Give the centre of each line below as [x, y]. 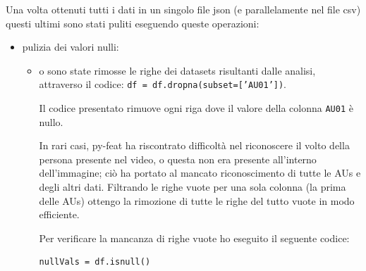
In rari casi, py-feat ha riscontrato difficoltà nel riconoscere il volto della [194, 145]
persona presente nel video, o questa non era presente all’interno [178, 159]
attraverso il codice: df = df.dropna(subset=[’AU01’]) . [163, 84]
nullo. [51, 121]
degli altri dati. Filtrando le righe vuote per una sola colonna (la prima [193, 187]
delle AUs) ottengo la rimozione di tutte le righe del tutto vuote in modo [197, 200]
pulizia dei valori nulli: [71, 47]
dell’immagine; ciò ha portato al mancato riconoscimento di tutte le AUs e [200, 173]
